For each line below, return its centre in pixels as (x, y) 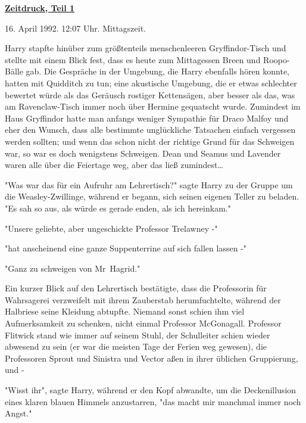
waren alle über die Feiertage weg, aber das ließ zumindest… (114, 165)
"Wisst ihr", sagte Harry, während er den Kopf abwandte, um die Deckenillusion (151, 390)
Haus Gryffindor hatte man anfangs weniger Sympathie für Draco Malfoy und (147, 118)
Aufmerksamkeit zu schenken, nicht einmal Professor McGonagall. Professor (143, 323)
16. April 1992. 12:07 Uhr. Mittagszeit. (76, 28)
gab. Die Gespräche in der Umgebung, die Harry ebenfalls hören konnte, (158, 71)
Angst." (18, 413)
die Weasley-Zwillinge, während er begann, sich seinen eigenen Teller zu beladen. (152, 196)
